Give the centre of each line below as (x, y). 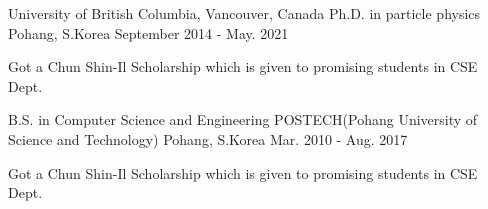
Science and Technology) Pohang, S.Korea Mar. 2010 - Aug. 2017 (208, 138)
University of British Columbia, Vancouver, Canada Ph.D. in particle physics (244, 13)
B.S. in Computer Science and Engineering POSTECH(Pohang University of (243, 119)
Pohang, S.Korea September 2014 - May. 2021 (148, 32)
